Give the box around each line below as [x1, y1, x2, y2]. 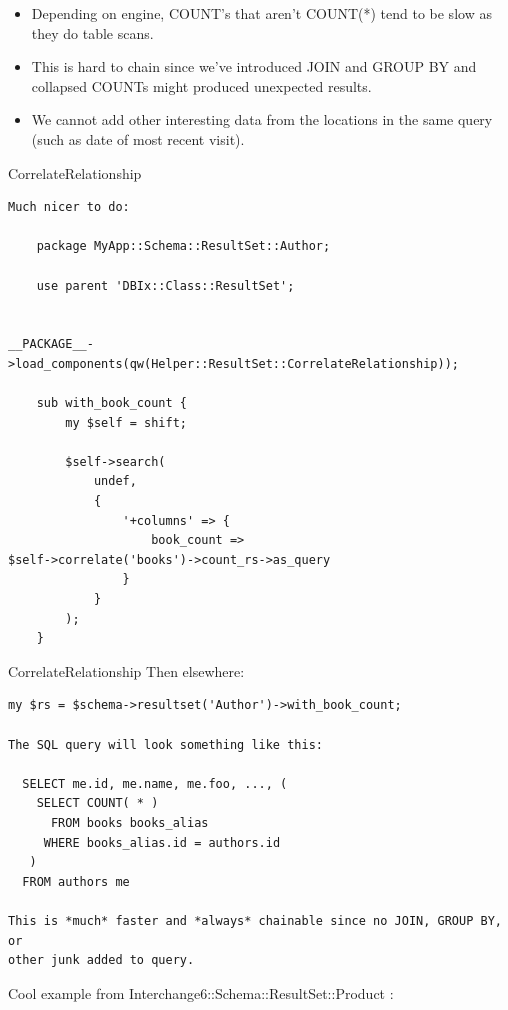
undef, [93, 474, 137, 489]
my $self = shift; [65, 415, 187, 430]
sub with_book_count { [36, 396, 187, 411]
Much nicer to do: [8, 200, 130, 215]
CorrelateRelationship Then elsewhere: [8, 660, 245, 681]
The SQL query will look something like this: [8, 737, 323, 752]
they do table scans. [31, 22, 154, 43]
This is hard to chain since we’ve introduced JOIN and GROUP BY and [31, 56, 477, 77]
